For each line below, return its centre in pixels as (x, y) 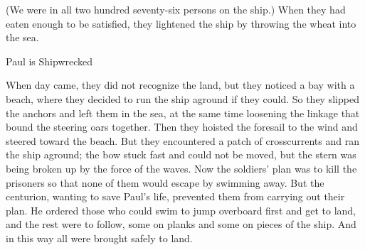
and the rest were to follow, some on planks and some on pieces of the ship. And (181, 224)
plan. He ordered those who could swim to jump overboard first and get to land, (181, 210)
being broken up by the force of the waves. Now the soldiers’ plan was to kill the (181, 168)
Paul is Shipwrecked (49, 61)
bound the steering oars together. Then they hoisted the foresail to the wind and (182, 127)
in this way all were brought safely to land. (99, 238)
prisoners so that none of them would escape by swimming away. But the (165, 182)
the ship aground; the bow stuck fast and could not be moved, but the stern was (181, 154)
